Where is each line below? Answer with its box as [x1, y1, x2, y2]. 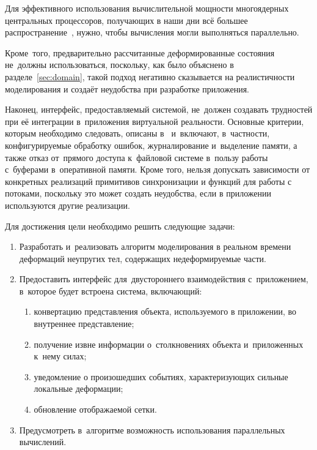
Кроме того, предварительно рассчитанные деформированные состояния [5, 46, 275, 59]
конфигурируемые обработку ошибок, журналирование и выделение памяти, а [5, 138, 297, 151]
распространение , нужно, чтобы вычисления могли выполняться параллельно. [5, 26, 299, 39]
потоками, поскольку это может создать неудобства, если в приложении [5, 187, 272, 200]
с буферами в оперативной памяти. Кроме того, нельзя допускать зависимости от [5, 163, 310, 176]
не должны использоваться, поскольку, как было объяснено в [5, 58, 234, 71]
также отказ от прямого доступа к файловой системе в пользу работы [5, 151, 268, 163]
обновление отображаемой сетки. [34, 403, 157, 416]
